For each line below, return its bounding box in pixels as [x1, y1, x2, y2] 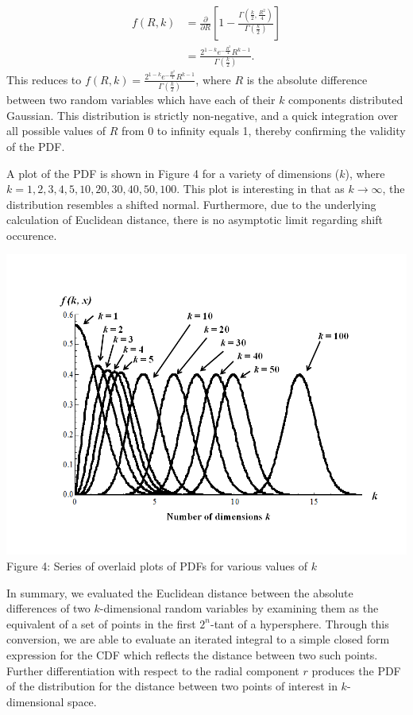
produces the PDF [311, 662, 401, 678]
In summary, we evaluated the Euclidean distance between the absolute [6, 584, 353, 601]
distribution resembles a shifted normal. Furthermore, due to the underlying [6, 195, 376, 212]
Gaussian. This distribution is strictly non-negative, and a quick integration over [6, 106, 399, 123]
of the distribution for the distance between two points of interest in [6, 678, 338, 694]
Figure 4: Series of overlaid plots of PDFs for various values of [6, 558, 307, 574]
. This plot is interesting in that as [176, 180, 345, 197]
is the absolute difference [246, 71, 368, 87]
